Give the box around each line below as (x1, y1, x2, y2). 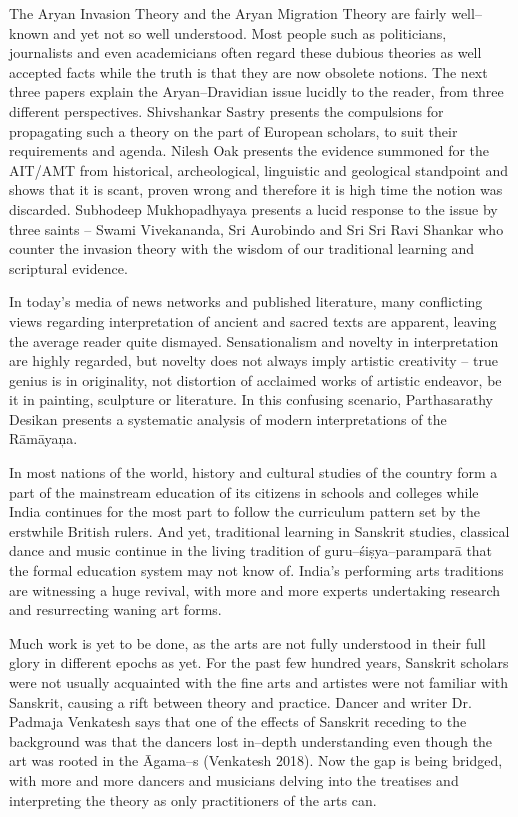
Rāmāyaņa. (9, 428, 78, 449)
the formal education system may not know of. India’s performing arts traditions (9, 560, 504, 581)
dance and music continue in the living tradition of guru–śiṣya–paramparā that (9, 540, 493, 561)
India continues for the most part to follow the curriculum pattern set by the (9, 501, 480, 522)
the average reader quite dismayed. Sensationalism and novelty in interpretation (9, 330, 499, 351)
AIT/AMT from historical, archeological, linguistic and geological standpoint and (9, 159, 508, 180)
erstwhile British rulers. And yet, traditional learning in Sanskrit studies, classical (9, 520, 510, 541)
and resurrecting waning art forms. (9, 599, 222, 620)
